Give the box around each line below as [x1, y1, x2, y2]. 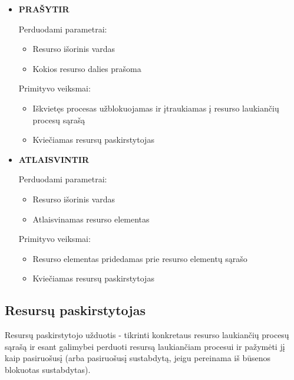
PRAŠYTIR [18, 3, 70, 15]
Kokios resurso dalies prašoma [32, 62, 141, 74]
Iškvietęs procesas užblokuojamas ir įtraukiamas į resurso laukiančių [32, 101, 279, 114]
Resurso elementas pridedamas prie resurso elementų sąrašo [32, 252, 247, 264]
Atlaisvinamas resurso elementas [32, 212, 150, 225]
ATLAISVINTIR [18, 153, 89, 165]
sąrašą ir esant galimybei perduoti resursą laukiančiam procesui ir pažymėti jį [5, 340, 285, 352]
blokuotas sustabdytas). [5, 363, 91, 375]
